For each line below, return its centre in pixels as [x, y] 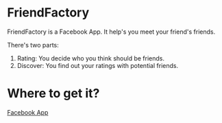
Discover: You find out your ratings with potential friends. [98, 65]
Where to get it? [53, 93]
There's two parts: [33, 45]
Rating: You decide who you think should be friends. [90, 58]
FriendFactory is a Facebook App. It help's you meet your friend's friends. [111, 32]
